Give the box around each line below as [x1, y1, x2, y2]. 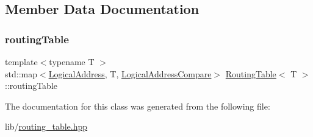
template [5, 55, 38, 68]
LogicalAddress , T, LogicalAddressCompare [48, 67, 212, 80]
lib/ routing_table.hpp [5, 120, 88, 133]
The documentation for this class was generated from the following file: [5, 99, 270, 112]
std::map [5, 67, 37, 80]
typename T [49, 55, 95, 68]
